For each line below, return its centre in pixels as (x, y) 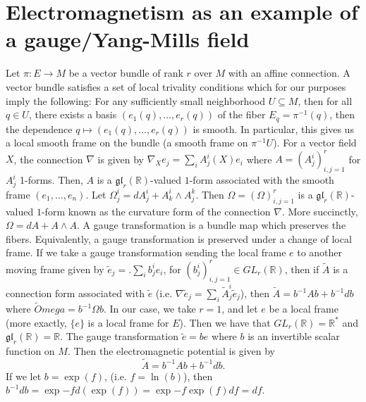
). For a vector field (315, 143)
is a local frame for (128, 322)
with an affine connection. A (289, 73)
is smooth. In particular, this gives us (273, 128)
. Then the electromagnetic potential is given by (171, 351)
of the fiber (242, 114)
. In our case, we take (150, 309)
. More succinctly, (320, 211)
